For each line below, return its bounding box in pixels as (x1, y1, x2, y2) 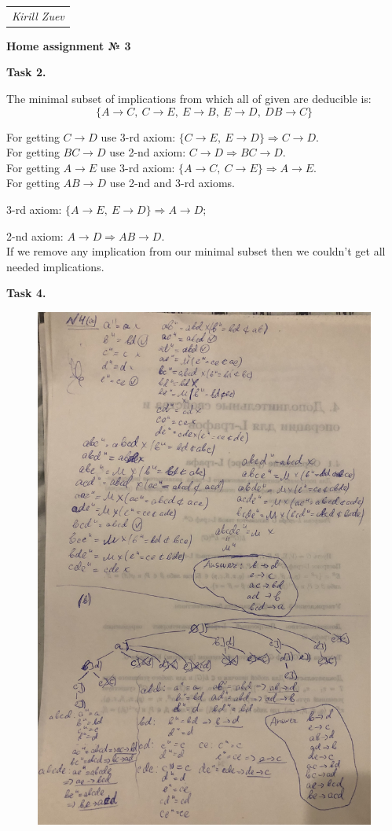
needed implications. (6, 258, 104, 274)
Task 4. (6, 285, 46, 301)
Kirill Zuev (12, 7, 64, 24)
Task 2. (6, 64, 46, 80)
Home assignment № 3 (6, 37, 131, 53)
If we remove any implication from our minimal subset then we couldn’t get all (6, 243, 386, 259)
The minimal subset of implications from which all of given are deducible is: (6, 90, 372, 107)
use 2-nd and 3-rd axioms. (109, 175, 235, 191)
